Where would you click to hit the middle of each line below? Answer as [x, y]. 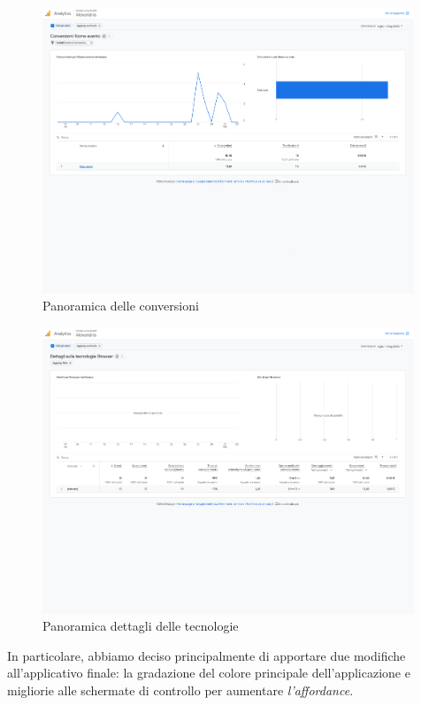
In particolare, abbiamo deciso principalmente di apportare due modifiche [207, 655]
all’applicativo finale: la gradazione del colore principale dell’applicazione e [209, 673]
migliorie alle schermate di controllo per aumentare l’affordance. [180, 690]
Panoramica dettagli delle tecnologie [141, 626]
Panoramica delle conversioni [121, 306]
